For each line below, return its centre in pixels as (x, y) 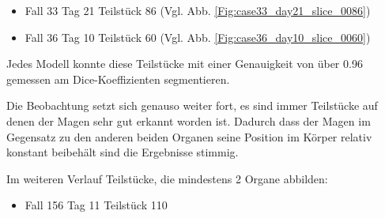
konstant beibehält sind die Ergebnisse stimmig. (123, 152)
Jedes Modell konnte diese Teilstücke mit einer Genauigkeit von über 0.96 (185, 64)
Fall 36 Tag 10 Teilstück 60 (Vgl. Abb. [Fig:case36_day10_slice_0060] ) (198, 37)
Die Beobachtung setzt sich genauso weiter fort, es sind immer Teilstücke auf (192, 105)
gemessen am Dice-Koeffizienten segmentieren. (118, 79)
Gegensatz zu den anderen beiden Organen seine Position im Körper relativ (189, 136)
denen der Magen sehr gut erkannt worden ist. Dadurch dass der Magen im (189, 120)
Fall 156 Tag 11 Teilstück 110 (96, 205)
